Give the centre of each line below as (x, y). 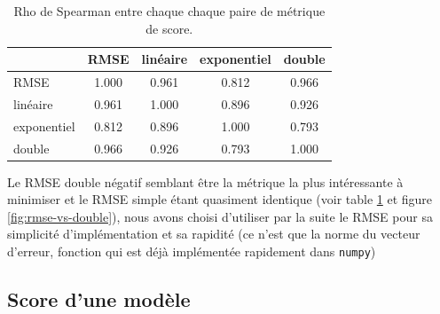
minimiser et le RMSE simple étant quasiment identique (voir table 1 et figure (220, 199)
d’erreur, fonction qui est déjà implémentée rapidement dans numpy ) (192, 251)
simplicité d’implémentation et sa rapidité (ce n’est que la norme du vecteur (214, 234)
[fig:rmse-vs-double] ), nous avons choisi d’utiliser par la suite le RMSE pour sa (220, 216)
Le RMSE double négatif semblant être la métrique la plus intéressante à (205, 181)
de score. (169, 28)
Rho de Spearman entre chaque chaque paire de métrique (169, 11)
